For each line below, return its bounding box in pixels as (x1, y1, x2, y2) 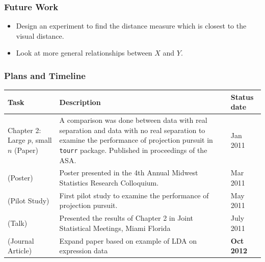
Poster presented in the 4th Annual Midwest (59, 167, 198, 178)
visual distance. (16, 30, 64, 41)
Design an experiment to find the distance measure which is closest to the (16, 20, 247, 31)
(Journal (8, 235, 34, 246)
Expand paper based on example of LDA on (59, 235, 197, 246)
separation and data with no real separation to (59, 124, 205, 135)
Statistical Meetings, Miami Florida (59, 222, 171, 233)
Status (230, 91, 254, 102)
